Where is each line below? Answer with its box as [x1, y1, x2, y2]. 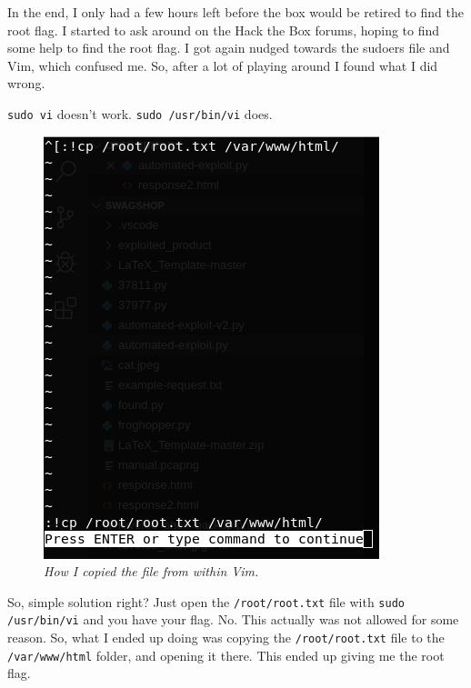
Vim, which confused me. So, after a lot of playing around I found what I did [7, 55, 438, 75]
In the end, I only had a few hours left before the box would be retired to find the [7, 3, 464, 21]
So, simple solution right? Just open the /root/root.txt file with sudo [7, 592, 405, 611]
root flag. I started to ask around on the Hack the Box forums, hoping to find [7, 20, 440, 39]
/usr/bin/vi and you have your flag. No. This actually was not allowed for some [7, 610, 459, 629]
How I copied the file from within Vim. [44, 562, 259, 581]
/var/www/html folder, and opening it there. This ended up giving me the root [7, 645, 445, 664]
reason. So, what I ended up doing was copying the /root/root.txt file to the [7, 628, 445, 647]
